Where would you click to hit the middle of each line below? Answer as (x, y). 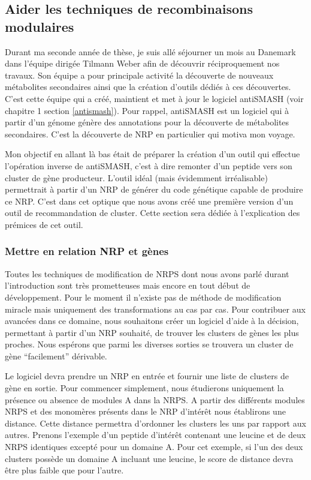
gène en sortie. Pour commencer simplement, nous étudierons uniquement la (144, 388)
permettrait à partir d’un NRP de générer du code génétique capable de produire (154, 189)
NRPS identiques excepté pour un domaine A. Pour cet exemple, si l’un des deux (154, 447)
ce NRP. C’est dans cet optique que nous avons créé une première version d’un (149, 201)
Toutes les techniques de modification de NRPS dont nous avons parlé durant (147, 273)
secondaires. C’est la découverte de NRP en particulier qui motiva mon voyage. (150, 133)
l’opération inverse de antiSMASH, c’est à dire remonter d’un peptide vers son (149, 165)
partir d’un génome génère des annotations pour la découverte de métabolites (147, 122)
